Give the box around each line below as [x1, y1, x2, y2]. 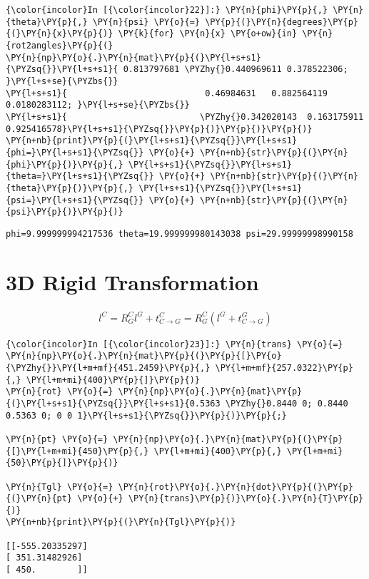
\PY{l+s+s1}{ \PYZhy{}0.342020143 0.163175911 [6, 111, 364, 122]
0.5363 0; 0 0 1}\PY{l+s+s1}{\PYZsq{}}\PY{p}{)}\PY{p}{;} [6, 410, 287, 421]
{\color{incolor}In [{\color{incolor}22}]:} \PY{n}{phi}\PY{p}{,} [6, 5, 328, 15]
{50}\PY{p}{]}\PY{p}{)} [6, 458, 118, 468]
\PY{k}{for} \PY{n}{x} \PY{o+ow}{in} [118, 29, 298, 39]
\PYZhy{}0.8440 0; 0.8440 [225, 398, 348, 409]
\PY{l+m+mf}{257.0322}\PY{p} [215, 362, 353, 373]
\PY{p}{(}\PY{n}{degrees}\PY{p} [205, 16, 358, 27]
